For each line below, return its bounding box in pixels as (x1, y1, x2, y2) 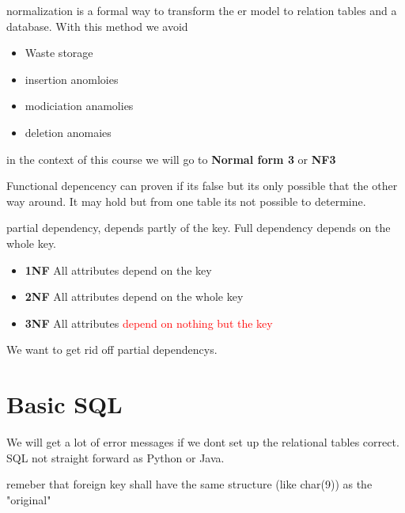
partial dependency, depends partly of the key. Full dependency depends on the (6, 219, 391, 236)
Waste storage (25, 44, 93, 61)
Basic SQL (6, 388, 123, 420)
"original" (6, 491, 51, 507)
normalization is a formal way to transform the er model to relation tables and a (6, 2, 397, 18)
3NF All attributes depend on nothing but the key (25, 314, 273, 331)
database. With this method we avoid (6, 17, 188, 34)
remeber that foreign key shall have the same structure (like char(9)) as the (6, 476, 373, 492)
